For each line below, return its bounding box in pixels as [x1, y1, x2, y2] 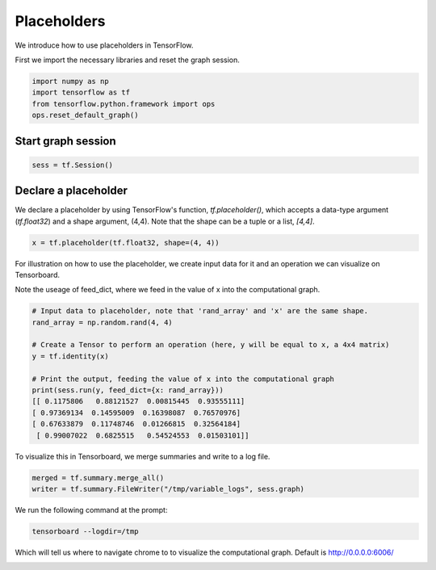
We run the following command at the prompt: [15, 505, 168, 514]
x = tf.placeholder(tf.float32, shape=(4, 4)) [31, 238, 220, 247]
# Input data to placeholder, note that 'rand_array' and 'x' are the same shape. [31, 307, 369, 316]
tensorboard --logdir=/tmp [31, 526, 139, 536]
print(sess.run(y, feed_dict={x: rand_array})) [31, 386, 224, 395]
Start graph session [15, 134, 116, 148]
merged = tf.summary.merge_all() [31, 473, 165, 482]
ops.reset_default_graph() [31, 111, 139, 120]
